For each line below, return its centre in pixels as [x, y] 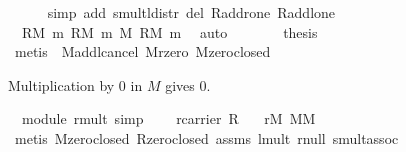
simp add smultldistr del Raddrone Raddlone [191, 12]
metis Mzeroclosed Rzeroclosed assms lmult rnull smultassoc [206, 137]
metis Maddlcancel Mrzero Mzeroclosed [142, 51]
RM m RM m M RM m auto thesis [169, 31]
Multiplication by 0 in [75, 84]
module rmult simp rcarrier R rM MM [168, 118]
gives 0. [188, 84]
